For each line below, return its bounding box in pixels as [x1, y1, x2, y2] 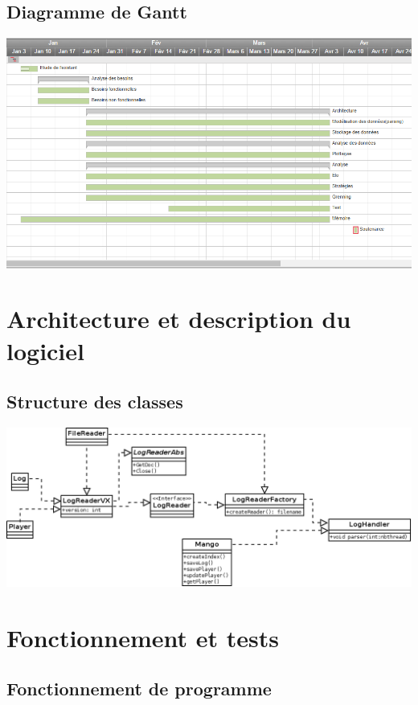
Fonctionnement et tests [6, 621, 279, 654]
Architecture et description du [6, 302, 351, 335]
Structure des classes [6, 389, 183, 414]
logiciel [6, 334, 84, 367]
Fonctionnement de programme [6, 676, 272, 701]
